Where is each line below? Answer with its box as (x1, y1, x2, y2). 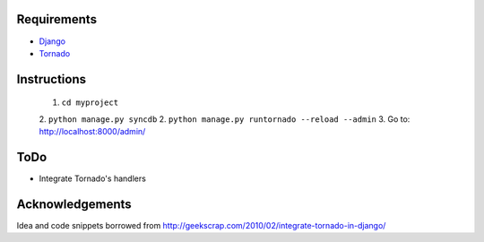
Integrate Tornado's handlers (39, 173, 147, 184)
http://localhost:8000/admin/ (39, 126, 146, 137)
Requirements (16, 12, 98, 27)
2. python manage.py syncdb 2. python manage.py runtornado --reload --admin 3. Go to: (39, 113, 411, 125)
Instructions (16, 72, 87, 87)
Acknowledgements (16, 196, 132, 212)
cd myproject (61, 98, 119, 108)
